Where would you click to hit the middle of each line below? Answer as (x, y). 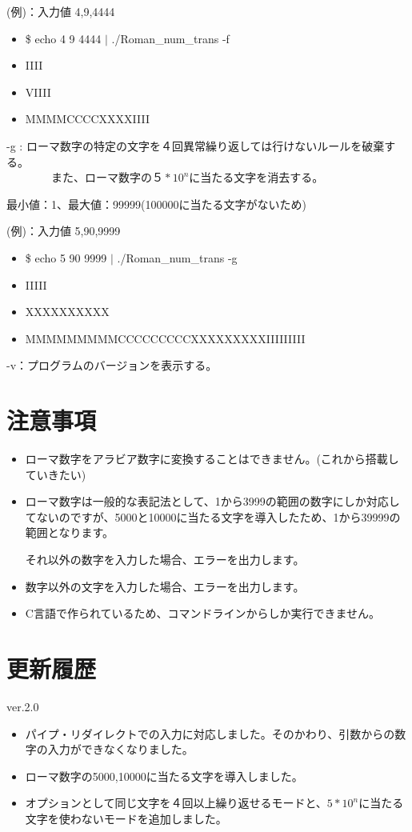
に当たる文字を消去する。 (256, 177)
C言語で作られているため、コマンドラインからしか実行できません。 (203, 613)
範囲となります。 (69, 532)
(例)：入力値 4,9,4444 (61, 11)
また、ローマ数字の (101, 177)
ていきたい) (56, 474)
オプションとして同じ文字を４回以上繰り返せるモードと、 (176, 803)
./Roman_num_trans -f (170, 38)
